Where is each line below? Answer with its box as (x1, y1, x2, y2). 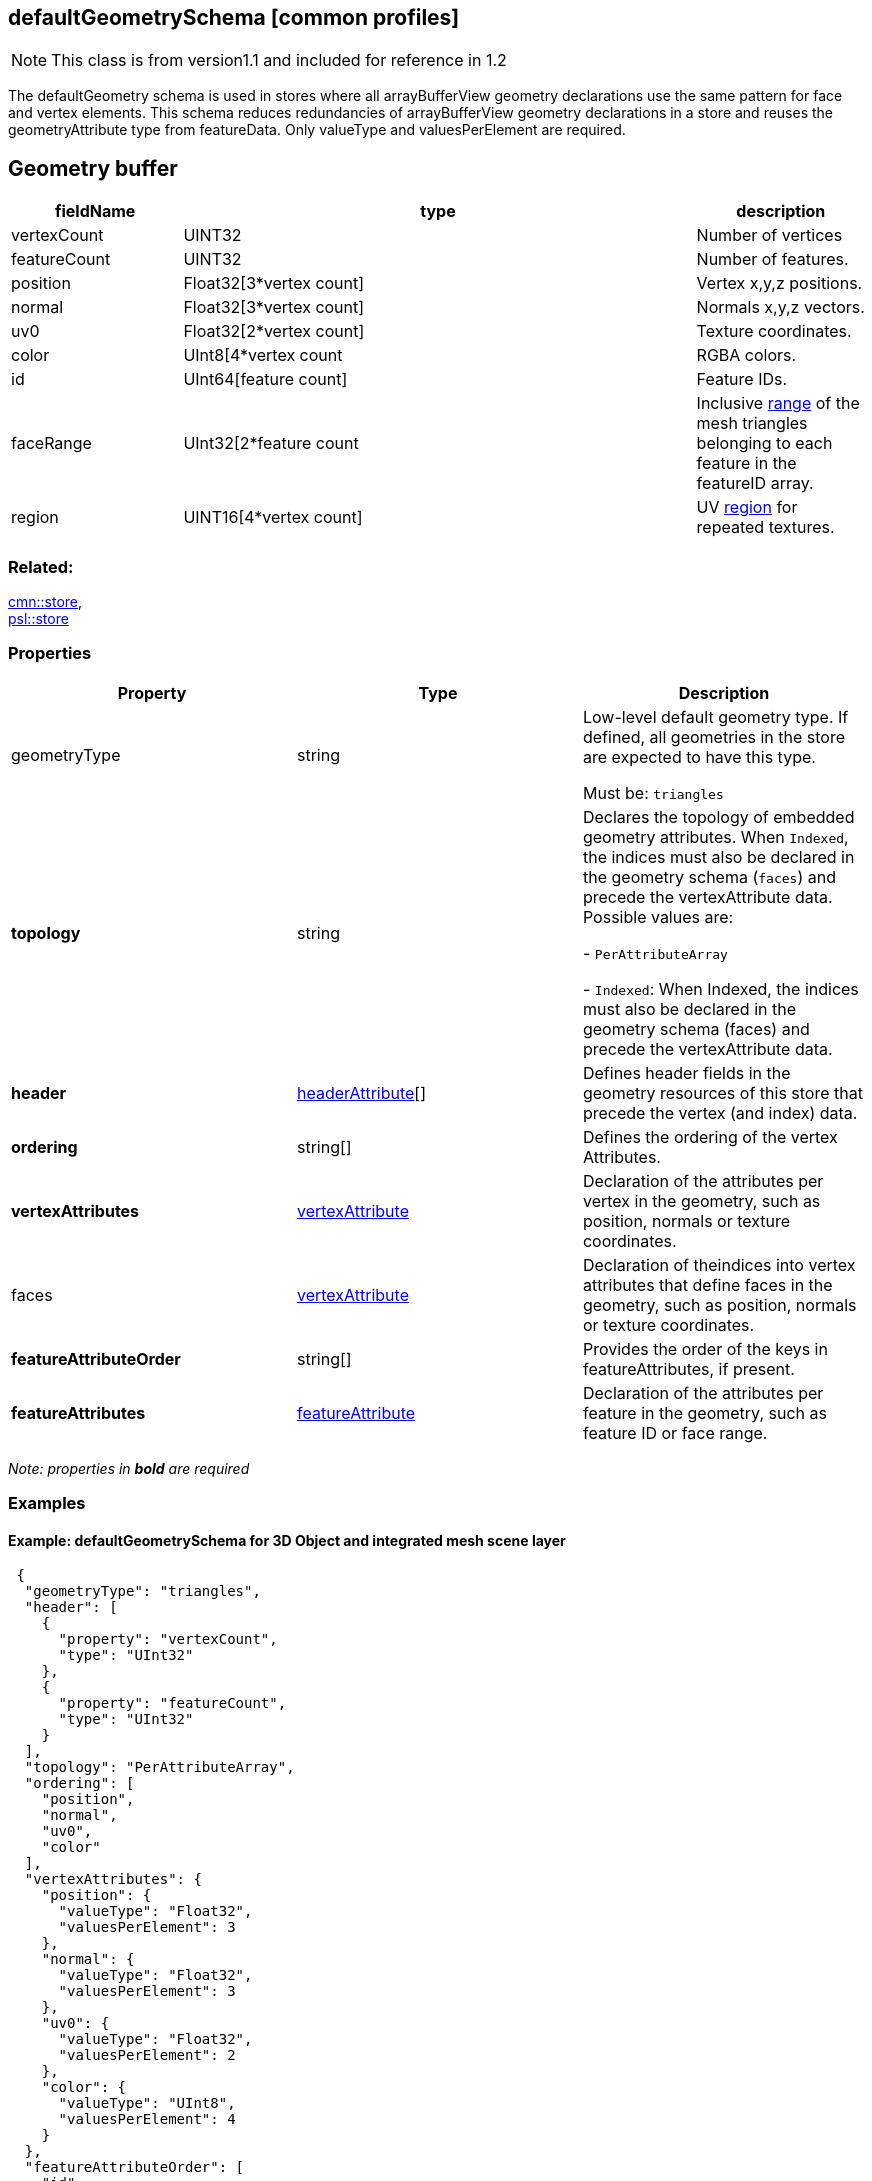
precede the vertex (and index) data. (582, 1102, 858, 1123)
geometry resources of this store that (582, 1082, 863, 1103)
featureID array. (696, 473, 814, 494)
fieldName (54, 201, 136, 222)
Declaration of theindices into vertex (582, 1254, 856, 1275)
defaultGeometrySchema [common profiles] (8, 5, 460, 30)
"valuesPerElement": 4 (58, 2111, 236, 2128)
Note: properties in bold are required (8, 1459, 250, 1477)
